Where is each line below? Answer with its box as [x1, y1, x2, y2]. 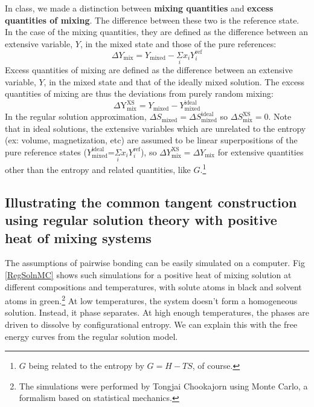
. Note [268, 110, 292, 123]
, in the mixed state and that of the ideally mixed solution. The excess [43, 75, 305, 88]
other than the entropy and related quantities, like [5, 163, 191, 175]
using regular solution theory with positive [5, 210, 277, 229]
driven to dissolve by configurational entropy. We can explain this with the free [5, 317, 298, 330]
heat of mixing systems [5, 228, 152, 247]
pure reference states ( [5, 145, 87, 158]
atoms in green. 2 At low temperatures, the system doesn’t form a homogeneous [5, 293, 298, 307]
